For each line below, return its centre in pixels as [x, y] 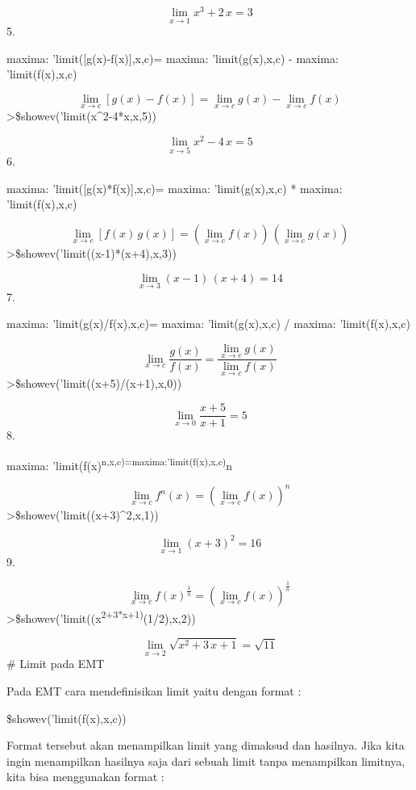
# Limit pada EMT [56, 664]
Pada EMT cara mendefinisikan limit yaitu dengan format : [154, 690]
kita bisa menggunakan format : [85, 777]
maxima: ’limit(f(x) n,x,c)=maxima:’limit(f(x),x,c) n [120, 464]
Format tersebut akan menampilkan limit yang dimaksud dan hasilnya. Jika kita [206, 745]
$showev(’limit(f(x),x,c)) [67, 718]
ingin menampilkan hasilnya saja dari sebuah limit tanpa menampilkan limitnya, [206, 761]
